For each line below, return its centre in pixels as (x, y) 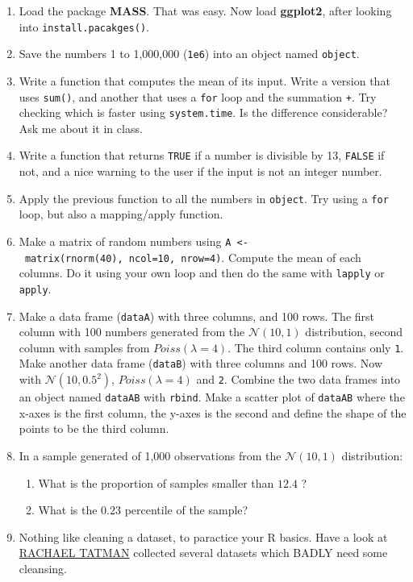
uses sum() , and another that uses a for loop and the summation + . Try (198, 96)
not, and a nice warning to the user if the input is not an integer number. (200, 171)
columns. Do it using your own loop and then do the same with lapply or (202, 273)
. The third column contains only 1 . (316, 347)
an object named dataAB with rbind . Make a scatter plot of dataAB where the (212, 397)
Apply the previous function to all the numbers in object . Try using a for (204, 198)
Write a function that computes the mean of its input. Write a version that (204, 80)
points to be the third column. (94, 428)
